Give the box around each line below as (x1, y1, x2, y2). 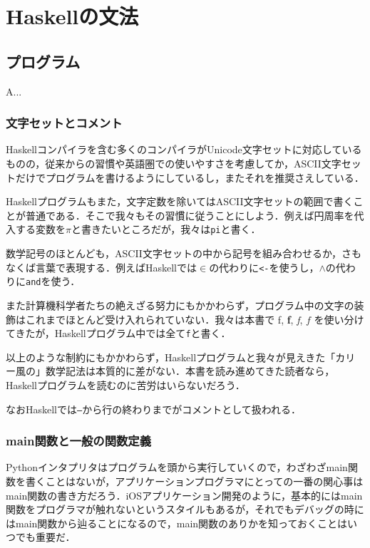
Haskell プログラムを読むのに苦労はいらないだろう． (6, 377, 245, 392)
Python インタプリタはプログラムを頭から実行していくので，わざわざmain (6, 460, 348, 475)
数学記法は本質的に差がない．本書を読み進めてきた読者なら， (45, 363, 335, 378)
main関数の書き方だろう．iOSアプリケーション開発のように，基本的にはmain (6, 487, 363, 502)
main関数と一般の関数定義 (6, 432, 152, 450)
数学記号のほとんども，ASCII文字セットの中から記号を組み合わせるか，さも (6, 246, 362, 261)
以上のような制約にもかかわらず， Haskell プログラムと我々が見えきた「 (6, 349, 336, 364)
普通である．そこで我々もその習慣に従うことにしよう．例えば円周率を (25, 207, 354, 222)
